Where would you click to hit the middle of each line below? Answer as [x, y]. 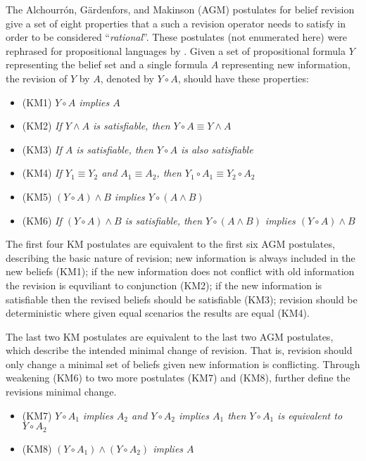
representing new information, [286, 64]
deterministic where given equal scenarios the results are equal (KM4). [158, 313]
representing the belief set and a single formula [107, 64]
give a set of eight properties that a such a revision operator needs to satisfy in [176, 23]
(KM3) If [42, 149]
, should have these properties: [243, 78]
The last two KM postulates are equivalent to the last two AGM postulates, [170, 336]
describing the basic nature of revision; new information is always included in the [181, 257]
